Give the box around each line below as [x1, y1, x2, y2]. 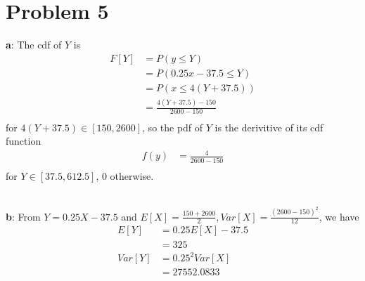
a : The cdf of [6, 37, 62, 52]
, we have [319, 209, 359, 223]
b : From [6, 209, 41, 223]
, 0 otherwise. [96, 168, 154, 183]
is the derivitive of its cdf [214, 119, 324, 134]
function [6, 133, 41, 148]
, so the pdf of [142, 119, 203, 134]
